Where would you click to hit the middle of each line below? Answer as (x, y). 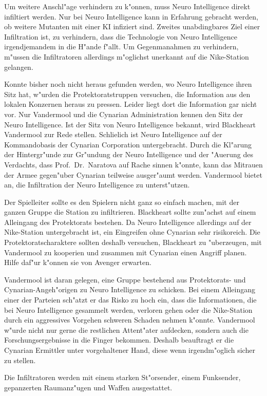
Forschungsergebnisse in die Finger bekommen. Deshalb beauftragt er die (119, 340)
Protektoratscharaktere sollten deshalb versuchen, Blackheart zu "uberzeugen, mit (133, 242)
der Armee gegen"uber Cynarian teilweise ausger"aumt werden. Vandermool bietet (133, 174)
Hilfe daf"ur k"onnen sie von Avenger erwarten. (78, 262)
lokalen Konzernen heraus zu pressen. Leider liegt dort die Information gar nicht (131, 104)
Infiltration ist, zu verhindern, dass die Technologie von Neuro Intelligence (121, 36)
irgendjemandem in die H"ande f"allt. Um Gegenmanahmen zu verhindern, (121, 46)
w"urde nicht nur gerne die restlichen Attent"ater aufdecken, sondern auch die (126, 329)
